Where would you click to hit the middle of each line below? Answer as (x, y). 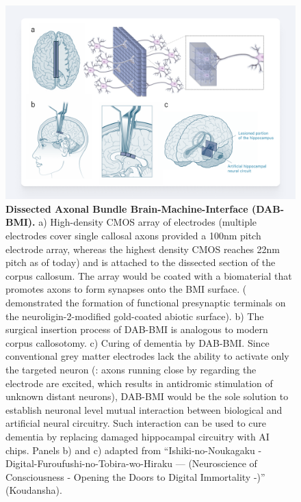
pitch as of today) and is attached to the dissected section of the (141, 262)
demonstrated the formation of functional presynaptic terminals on (146, 302)
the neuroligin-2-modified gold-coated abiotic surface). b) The (135, 316)
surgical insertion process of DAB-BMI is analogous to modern (137, 329)
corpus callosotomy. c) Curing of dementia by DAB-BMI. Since (138, 342)
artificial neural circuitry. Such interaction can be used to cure (136, 423)
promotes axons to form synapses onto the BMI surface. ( (126, 289)
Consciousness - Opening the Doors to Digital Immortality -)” (135, 476)
